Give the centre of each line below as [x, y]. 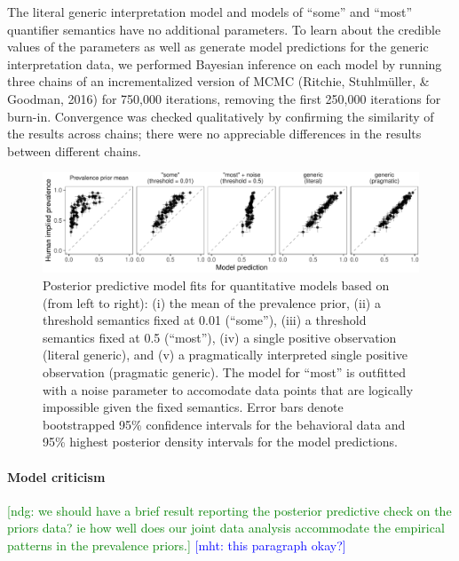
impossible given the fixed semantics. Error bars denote [193, 407]
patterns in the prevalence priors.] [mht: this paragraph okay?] [177, 545]
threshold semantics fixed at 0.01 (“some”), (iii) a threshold [205, 320]
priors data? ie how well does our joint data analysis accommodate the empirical [226, 528]
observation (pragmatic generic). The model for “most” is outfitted [225, 371]
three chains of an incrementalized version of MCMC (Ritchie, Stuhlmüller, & [218, 81]
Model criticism [56, 476]
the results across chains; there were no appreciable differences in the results [214, 134]
